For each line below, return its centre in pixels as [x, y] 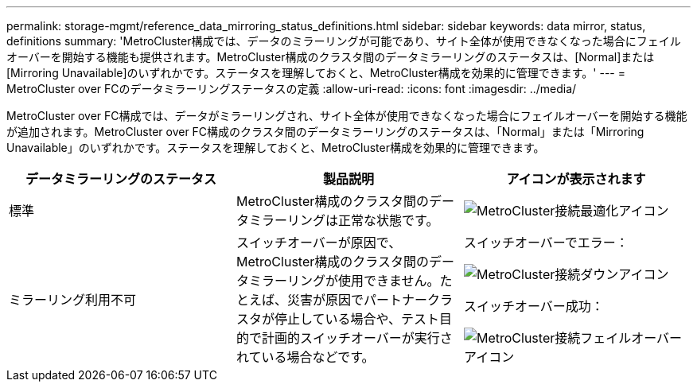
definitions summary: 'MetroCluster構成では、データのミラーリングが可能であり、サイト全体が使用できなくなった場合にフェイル [344, 41]
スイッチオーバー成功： [533, 306]
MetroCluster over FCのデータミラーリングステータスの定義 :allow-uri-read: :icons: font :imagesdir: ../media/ [292, 89]
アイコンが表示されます [576, 179]
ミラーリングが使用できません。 [344, 281]
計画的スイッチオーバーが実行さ [357, 338]
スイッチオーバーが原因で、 [319, 242]
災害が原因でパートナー [357, 300]
